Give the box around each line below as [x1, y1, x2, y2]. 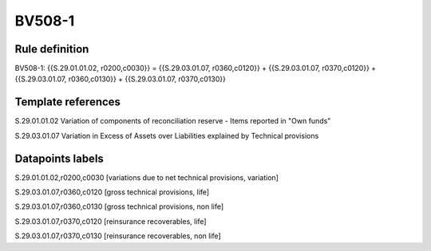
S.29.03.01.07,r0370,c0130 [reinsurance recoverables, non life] [14, 231, 221, 241]
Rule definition [14, 42, 89, 56]
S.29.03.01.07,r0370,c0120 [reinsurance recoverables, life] [14, 216, 207, 226]
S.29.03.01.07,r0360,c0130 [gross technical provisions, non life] [14, 202, 224, 211]
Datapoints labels [14, 151, 104, 165]
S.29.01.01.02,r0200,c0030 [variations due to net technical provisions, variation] [14, 172, 279, 182]
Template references [14, 96, 121, 109]
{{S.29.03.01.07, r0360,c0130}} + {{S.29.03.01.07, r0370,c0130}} [14, 74, 227, 84]
